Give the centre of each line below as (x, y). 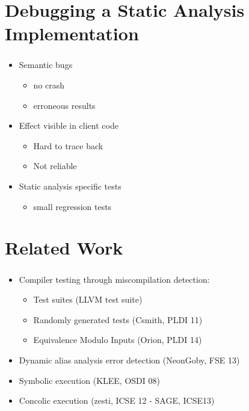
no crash (49, 85)
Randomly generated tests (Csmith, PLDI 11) (118, 319)
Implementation (72, 33)
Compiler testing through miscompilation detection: (114, 279)
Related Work (64, 248)
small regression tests (72, 206)
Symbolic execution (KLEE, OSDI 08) (89, 380)
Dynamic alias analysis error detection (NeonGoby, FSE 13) (129, 360)
